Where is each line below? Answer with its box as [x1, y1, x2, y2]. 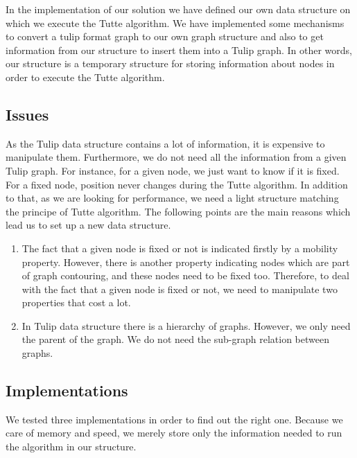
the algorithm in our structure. [6, 439, 137, 454]
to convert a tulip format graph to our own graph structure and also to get [6, 29, 324, 44]
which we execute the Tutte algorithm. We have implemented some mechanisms [6, 15, 345, 30]
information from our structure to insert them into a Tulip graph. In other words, [6, 42, 352, 57]
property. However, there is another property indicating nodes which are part [21, 254, 350, 269]
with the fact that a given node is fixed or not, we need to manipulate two [21, 281, 338, 296]
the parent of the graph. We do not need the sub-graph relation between [21, 332, 329, 346]
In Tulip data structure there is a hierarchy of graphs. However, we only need [21, 318, 351, 333]
